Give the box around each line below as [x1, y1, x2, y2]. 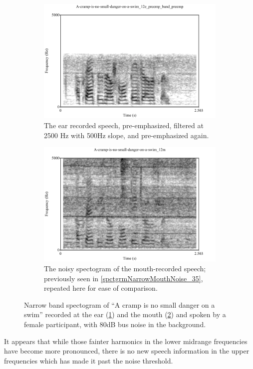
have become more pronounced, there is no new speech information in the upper [4, 346, 250, 356]
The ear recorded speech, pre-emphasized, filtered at [44, 120, 204, 130]
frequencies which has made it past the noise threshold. [4, 355, 173, 366]
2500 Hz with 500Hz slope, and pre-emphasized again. [44, 130, 209, 140]
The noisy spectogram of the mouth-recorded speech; [44, 263, 206, 274]
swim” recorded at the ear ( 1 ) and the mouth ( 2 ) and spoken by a [24, 309, 226, 320]
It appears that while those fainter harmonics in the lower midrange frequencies [4, 336, 248, 346]
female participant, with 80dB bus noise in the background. [24, 319, 206, 329]
